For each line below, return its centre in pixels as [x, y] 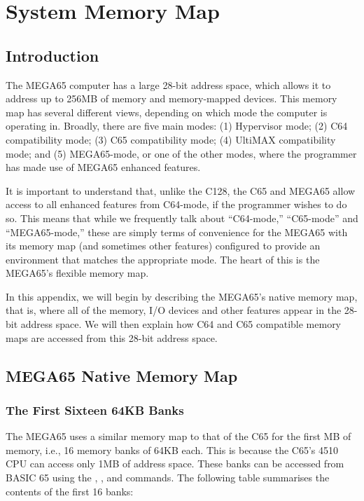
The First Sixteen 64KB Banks [95, 410]
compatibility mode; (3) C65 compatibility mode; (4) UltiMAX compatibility [171, 139]
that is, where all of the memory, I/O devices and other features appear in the [174, 310]
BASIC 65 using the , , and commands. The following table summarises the [168, 478]
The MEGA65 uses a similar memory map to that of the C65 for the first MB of [178, 436]
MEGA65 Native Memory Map [122, 375]
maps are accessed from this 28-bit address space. [112, 337]
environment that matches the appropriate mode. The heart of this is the [163, 259]
